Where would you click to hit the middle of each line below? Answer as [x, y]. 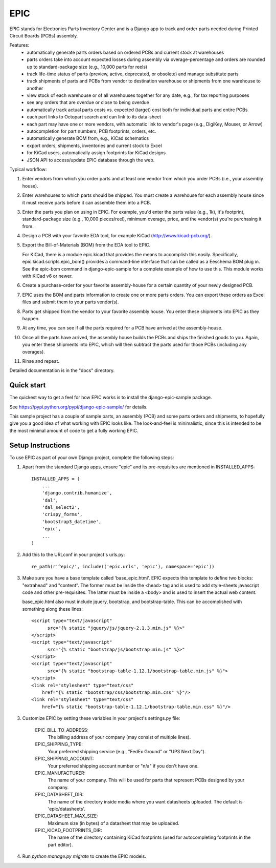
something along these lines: [52, 609]
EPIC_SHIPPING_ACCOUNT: [64, 759]
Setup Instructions [40, 445]
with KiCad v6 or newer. [48, 276]
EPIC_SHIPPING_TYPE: [59, 744]
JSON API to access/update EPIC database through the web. [91, 160]
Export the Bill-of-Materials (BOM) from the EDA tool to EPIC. [86, 245]
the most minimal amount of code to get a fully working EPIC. [74, 430]
